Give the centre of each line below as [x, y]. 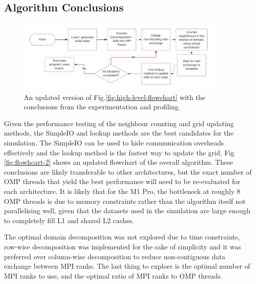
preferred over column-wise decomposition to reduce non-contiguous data [115, 256]
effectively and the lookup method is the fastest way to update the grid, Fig [119, 152]
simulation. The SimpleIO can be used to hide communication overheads [114, 143]
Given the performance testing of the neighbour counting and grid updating [119, 123]
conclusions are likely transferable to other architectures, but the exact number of [128, 171]
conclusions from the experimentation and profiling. [102, 107]
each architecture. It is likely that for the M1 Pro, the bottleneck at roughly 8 [122, 191]
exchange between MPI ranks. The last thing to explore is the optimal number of [127, 266]
